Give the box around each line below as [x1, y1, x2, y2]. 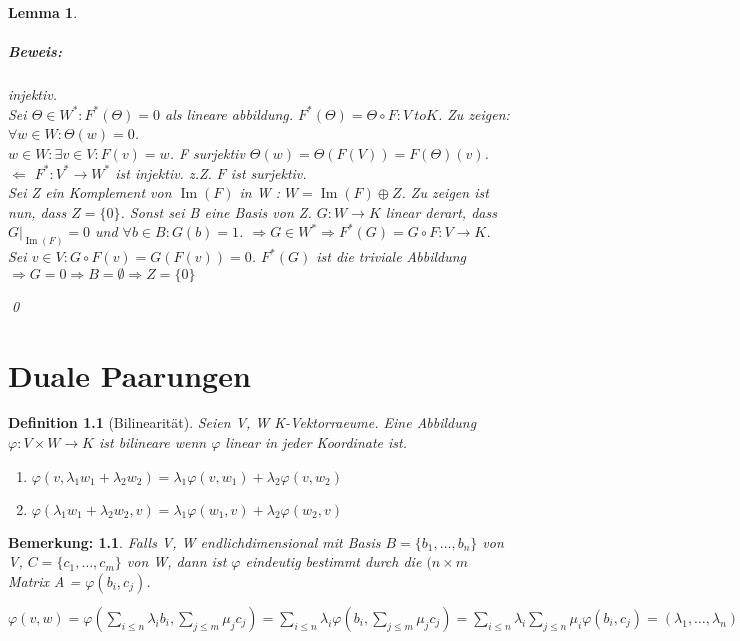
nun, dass [8, 201, 67, 222]
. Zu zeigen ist [401, 182, 489, 203]
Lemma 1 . [8, 2, 78, 22]
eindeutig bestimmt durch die [245, 551, 422, 572]
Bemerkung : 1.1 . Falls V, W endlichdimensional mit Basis [8, 531, 381, 552]
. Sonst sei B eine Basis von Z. [120, 201, 312, 222]
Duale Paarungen [8, 354, 251, 395]
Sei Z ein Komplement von [8, 182, 172, 203]
